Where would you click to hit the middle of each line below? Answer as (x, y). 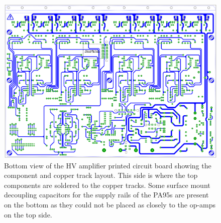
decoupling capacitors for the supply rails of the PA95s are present (106, 195)
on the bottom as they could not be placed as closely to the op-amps (110, 204)
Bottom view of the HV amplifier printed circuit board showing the (108, 165)
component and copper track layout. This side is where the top (101, 175)
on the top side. (28, 214)
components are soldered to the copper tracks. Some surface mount (107, 185)
